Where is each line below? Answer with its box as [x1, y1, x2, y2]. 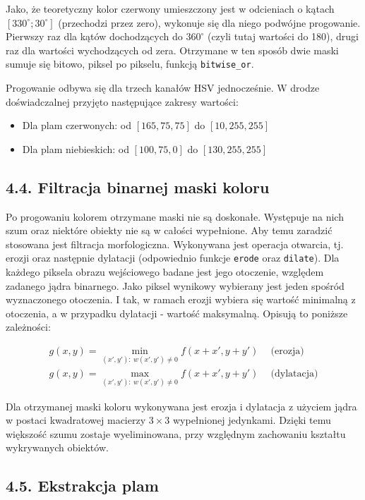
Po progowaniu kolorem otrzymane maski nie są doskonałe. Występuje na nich [6, 209, 344, 224]
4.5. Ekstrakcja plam [6, 475, 159, 496]
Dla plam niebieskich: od [22, 141, 129, 156]
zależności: [6, 319, 51, 334]
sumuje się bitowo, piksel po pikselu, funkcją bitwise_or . [6, 56, 254, 71]
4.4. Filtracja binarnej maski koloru [6, 176, 270, 197]
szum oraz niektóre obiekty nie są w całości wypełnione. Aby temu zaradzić [6, 223, 333, 238]
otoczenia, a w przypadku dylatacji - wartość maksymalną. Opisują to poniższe [6, 305, 348, 320]
